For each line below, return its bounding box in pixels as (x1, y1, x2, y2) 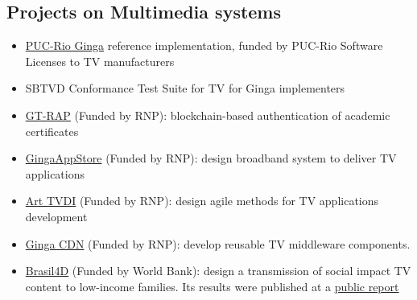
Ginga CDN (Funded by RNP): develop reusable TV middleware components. (25, 235, 411, 252)
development (25, 208, 88, 224)
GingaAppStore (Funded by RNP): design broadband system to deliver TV (25, 150, 397, 166)
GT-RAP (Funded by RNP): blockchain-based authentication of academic (25, 106, 390, 123)
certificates (25, 122, 79, 139)
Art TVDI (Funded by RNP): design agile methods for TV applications (25, 192, 379, 209)
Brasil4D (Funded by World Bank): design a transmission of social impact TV (25, 262, 411, 279)
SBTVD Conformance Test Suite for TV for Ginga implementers (25, 80, 345, 97)
